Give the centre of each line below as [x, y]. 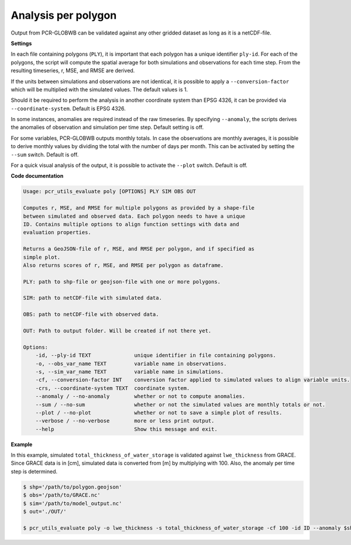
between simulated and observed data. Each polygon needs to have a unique [134, 216]
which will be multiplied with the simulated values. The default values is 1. [99, 89]
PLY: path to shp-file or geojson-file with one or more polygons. [122, 282]
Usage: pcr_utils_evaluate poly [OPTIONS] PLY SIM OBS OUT [109, 191]
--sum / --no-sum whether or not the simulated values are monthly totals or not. [180, 405]
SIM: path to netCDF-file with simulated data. [92, 298]
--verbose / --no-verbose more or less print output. [125, 421]
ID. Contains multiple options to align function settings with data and [131, 224]
